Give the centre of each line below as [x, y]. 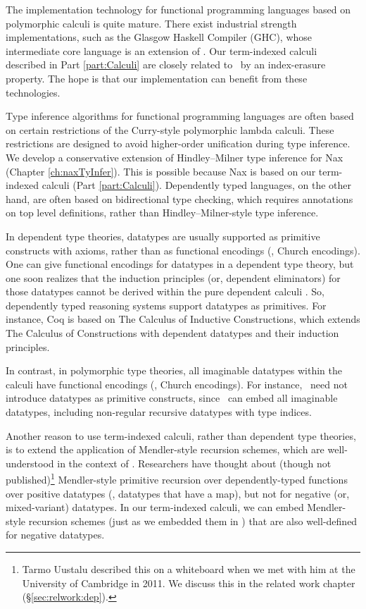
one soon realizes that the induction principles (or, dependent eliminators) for [173, 277]
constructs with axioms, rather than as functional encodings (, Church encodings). [183, 250]
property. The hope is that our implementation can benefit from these [157, 78]
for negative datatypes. [55, 535]
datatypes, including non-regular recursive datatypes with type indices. [159, 412]
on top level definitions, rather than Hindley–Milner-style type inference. [162, 213]
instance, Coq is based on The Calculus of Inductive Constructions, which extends [183, 319]
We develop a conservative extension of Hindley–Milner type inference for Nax [175, 157]
